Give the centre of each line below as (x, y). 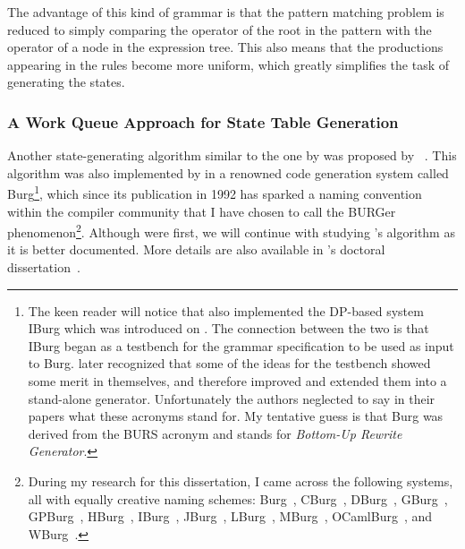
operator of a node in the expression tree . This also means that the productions (225, 47)
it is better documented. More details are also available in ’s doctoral (196, 249)
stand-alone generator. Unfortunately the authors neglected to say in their (232, 398)
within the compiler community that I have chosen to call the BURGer (202, 211)
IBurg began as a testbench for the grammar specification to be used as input (241, 345)
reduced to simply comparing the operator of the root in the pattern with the (220, 29)
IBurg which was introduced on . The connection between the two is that (228, 328)
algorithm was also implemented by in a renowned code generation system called (228, 172)
